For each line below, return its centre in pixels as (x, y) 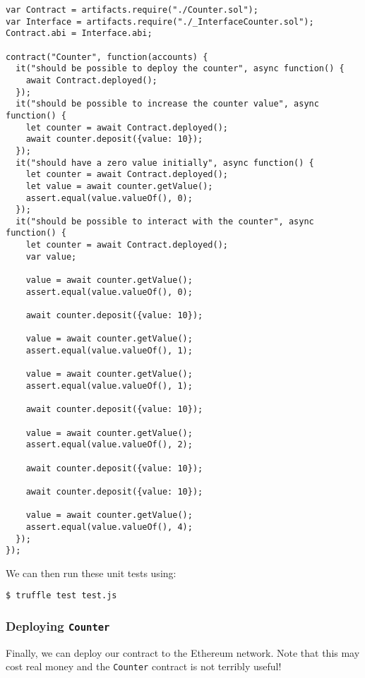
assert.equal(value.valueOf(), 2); (109, 445)
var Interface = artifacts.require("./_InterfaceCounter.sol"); (160, 22)
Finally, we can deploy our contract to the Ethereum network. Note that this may (183, 652)
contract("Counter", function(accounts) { (107, 57)
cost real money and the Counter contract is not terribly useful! (144, 666)
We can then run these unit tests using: (91, 573)
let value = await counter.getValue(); (119, 186)
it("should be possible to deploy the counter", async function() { (180, 69)
